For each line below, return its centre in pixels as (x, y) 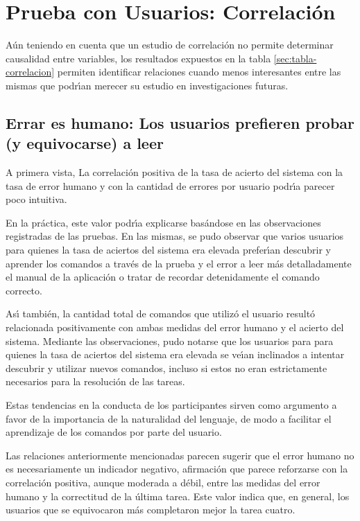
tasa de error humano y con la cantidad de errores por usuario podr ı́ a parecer (170, 185)
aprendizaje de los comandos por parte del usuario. (114, 432)
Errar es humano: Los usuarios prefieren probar (180, 122)
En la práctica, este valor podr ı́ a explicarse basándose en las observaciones (163, 222)
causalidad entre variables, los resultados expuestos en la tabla (138, 58)
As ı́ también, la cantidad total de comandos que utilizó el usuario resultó (161, 314)
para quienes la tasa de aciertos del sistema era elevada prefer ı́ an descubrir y (168, 250)
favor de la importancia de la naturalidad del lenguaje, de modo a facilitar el (169, 418)
